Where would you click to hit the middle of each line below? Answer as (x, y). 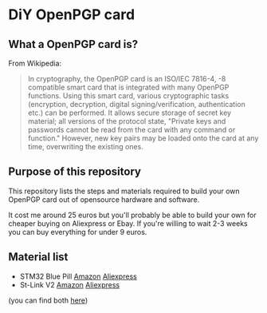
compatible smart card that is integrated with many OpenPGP (128, 87)
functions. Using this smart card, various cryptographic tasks (128, 96)
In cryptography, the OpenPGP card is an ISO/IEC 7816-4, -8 (127, 79)
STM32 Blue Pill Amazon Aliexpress (78, 276)
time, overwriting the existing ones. (85, 147)
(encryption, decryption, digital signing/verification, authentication (136, 104)
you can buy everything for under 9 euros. (78, 232)
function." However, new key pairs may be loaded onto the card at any (143, 138)
